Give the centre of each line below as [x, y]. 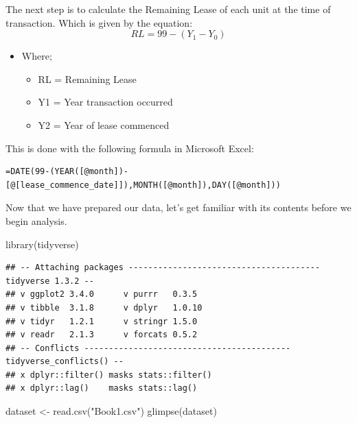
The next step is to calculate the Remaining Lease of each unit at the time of [168, 9]
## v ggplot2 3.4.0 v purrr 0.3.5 [102, 294]
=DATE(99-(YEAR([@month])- [67, 172]
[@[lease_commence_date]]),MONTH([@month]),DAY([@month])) [143, 185]
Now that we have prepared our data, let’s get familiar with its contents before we [178, 207]
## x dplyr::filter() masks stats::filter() [109, 375]
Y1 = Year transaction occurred [105, 102]
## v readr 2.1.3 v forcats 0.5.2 [102, 335]
